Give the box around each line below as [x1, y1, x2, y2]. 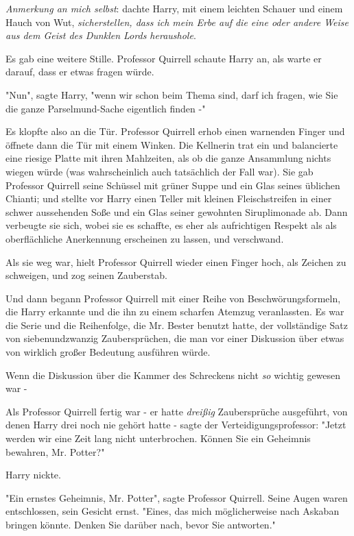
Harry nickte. [5, 467, 61, 482]
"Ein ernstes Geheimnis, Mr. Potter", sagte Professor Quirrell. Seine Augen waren [5, 490, 348, 504]
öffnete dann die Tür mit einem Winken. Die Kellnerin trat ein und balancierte [5, 137, 338, 151]
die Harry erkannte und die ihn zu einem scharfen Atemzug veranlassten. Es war [5, 304, 344, 319]
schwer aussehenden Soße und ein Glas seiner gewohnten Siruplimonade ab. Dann [5, 204, 348, 219]
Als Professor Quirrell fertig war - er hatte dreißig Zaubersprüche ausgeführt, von [5, 404, 348, 418]
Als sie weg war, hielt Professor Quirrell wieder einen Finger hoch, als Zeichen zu [5, 254, 346, 269]
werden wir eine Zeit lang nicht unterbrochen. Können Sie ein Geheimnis [5, 431, 311, 446]
